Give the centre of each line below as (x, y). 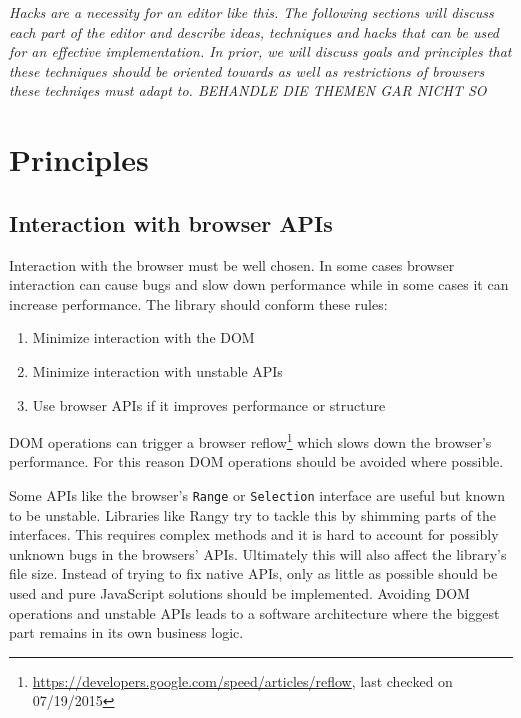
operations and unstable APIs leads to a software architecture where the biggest (254, 612)
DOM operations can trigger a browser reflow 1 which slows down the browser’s (250, 440)
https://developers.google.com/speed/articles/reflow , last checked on (242, 680)
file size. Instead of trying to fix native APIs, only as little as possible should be (253, 573)
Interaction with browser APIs (171, 222)
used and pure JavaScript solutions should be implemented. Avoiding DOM (239, 592)
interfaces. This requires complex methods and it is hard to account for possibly (254, 534)
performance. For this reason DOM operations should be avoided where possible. (256, 461)
